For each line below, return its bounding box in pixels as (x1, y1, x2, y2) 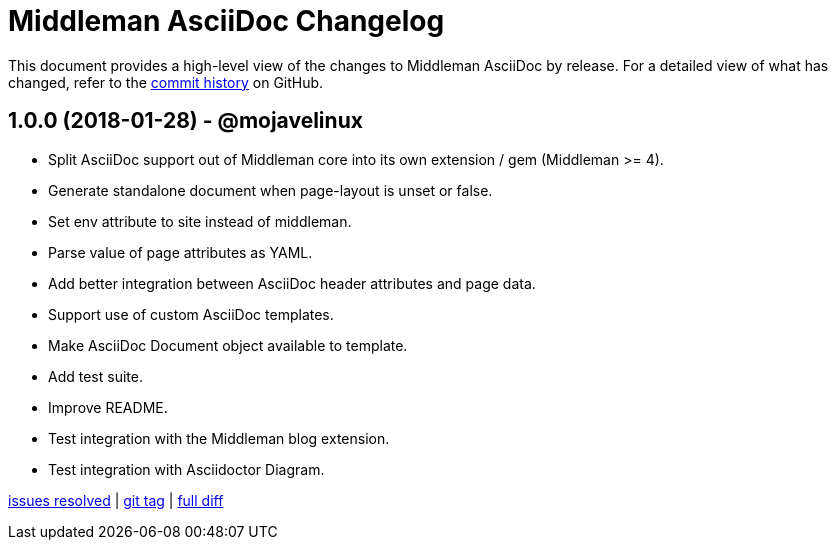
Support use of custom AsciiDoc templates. (48, 305, 334, 323)
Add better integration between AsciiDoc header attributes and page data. (48, 274, 536, 292)
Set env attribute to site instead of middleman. (48, 212, 352, 230)
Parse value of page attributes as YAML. (48, 243, 313, 261)
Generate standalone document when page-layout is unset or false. (48, 181, 493, 199)
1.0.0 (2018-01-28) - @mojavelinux (8, 108, 363, 134)
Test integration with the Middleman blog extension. (48, 429, 390, 447)
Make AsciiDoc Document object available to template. (48, 336, 408, 354)
